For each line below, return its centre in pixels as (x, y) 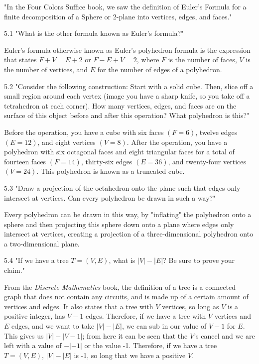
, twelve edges (216, 132)
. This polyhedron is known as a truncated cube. (111, 171)
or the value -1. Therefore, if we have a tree (151, 345)
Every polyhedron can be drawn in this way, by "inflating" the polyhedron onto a (128, 214)
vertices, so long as (190, 306)
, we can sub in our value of (164, 326)
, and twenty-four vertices (207, 161)
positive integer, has (35, 316)
